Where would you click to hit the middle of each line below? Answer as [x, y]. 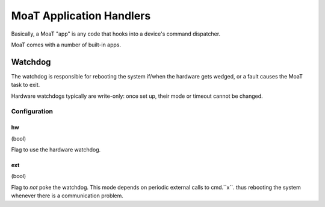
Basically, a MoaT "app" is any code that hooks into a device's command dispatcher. [116, 34]
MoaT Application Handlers [81, 16]
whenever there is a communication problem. [67, 196]
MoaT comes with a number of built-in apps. [66, 45]
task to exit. [26, 85]
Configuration [32, 112]
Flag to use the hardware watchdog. [56, 149]
